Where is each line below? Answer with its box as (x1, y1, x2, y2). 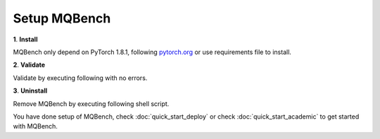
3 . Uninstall (13, 86, 48, 95)
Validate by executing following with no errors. (13, 74, 148, 82)
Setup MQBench (13, 11, 111, 26)
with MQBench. (13, 122, 58, 131)
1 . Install (13, 35, 38, 44)
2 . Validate (13, 60, 46, 69)
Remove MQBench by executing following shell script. (13, 99, 170, 108)
